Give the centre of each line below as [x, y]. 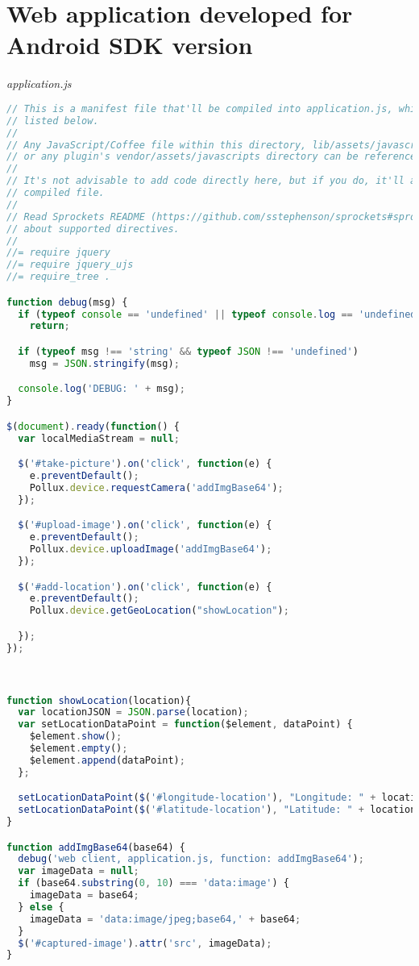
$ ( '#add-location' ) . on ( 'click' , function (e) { [145, 587]
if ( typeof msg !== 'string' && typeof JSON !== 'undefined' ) [188, 351]
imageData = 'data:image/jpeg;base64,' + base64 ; [165, 919]
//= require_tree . [58, 277]
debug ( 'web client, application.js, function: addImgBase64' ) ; [191, 859]
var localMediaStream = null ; [99, 438]
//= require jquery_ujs [70, 265]
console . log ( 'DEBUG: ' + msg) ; [102, 389]
